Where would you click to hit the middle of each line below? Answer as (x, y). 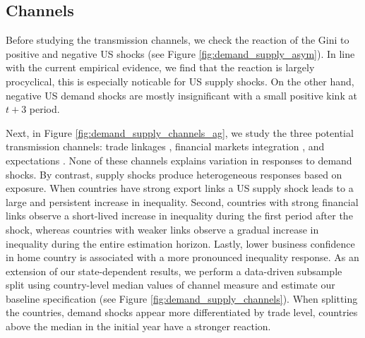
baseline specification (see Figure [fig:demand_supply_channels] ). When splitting (182, 298)
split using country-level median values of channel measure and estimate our (170, 285)
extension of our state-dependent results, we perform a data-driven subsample (174, 271)
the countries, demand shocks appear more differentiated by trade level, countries (182, 312)
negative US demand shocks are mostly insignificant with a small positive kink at (181, 95)
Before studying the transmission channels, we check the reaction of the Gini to (178, 40)
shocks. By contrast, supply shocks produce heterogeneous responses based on (174, 174)
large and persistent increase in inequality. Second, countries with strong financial (182, 201)
